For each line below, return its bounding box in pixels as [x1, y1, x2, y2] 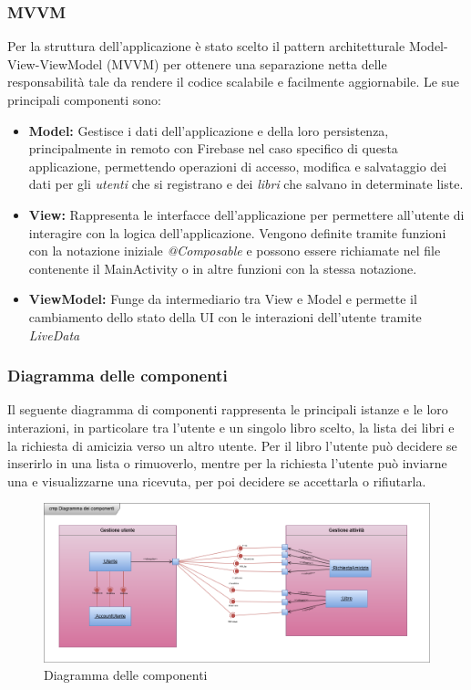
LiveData [28, 325, 80, 344]
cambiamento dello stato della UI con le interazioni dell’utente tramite [28, 307, 422, 326]
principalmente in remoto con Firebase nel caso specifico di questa [28, 139, 398, 158]
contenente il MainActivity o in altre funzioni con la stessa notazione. [28, 258, 417, 277]
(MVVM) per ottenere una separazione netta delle [106, 54, 387, 73]
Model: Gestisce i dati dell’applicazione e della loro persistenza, [28, 120, 389, 140]
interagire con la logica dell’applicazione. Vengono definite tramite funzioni [28, 223, 446, 242]
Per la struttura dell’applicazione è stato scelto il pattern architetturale [7, 37, 405, 56]
